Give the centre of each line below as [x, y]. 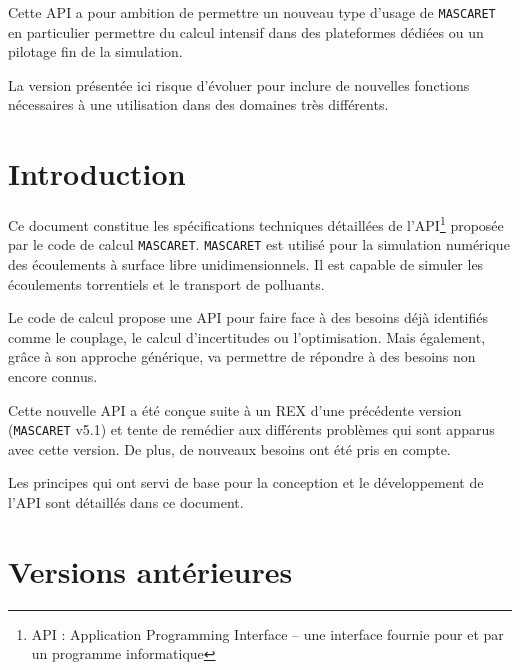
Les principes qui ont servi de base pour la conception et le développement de [246, 482]
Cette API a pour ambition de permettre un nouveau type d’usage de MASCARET [252, 12]
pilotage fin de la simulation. [95, 51]
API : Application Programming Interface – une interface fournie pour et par [267, 633]
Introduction [97, 173]
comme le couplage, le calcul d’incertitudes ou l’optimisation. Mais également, [247, 336]
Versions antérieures [150, 570]
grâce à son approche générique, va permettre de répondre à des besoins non [242, 356]
